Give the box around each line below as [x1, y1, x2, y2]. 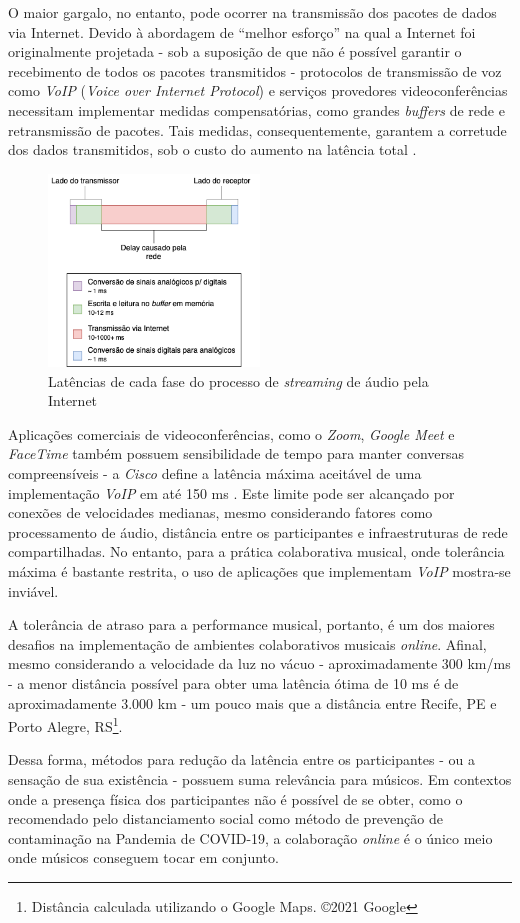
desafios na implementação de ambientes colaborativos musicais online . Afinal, [8, 633, 487, 654]
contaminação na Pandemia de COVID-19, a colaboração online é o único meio [8, 827, 493, 848]
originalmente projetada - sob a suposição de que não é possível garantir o [8, 41, 462, 62]
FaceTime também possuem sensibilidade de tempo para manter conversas [8, 443, 465, 464]
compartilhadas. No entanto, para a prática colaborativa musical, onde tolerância [8, 541, 505, 562]
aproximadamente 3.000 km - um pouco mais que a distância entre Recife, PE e [8, 692, 497, 713]
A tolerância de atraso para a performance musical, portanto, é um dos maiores [8, 614, 495, 635]
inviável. [8, 580, 59, 601]
